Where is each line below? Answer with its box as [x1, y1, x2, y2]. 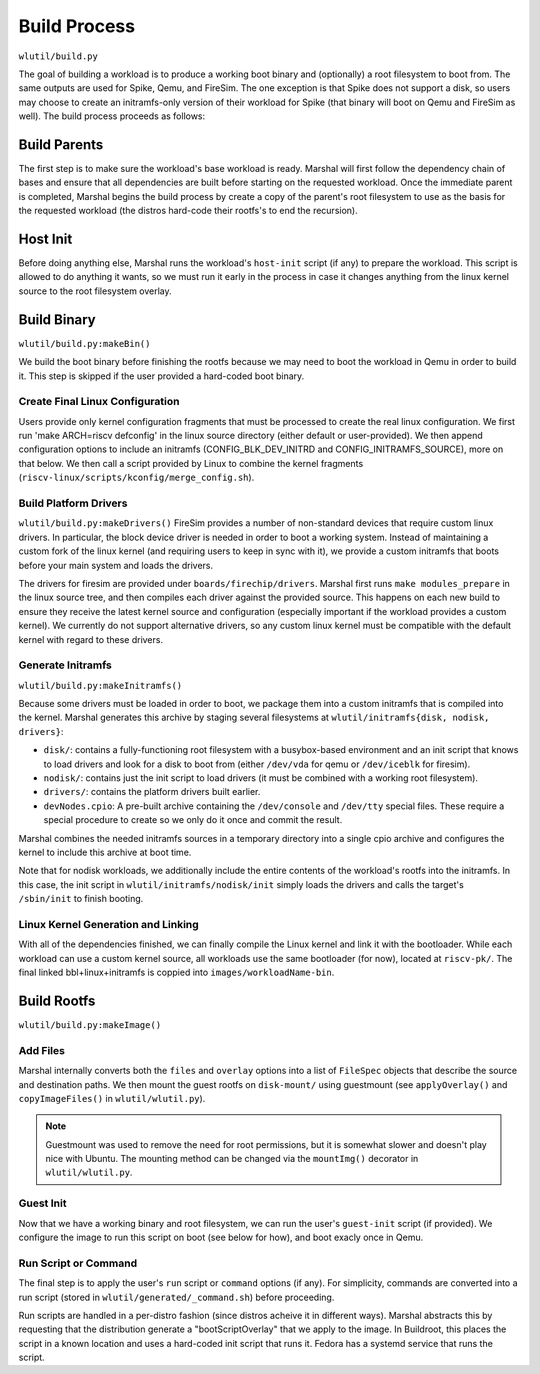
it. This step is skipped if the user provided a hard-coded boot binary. [18, 370, 305, 382]
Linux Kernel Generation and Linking [18, 917, 199, 931]
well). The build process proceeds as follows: [18, 110, 206, 122]
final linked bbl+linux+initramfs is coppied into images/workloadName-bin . [18, 966, 335, 979]
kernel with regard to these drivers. [18, 633, 164, 645]
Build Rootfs [18, 992, 96, 1009]
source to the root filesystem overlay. [18, 285, 172, 297]
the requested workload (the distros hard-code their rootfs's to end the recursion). [18, 205, 359, 217]
